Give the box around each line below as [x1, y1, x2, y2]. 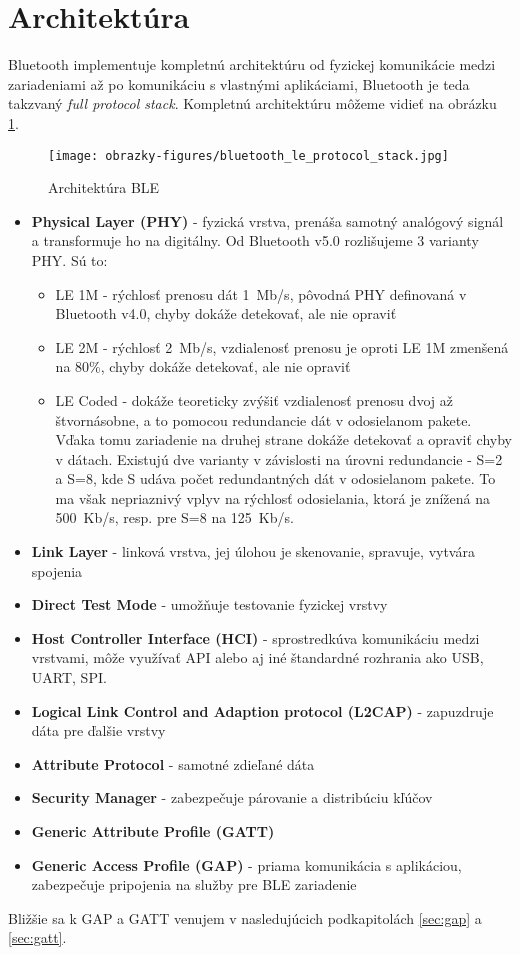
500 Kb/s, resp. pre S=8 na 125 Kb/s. [55, 507, 294, 528]
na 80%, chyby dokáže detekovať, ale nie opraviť [55, 356, 351, 377]
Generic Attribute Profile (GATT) [31, 821, 275, 841]
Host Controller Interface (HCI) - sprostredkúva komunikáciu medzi [31, 627, 480, 648]
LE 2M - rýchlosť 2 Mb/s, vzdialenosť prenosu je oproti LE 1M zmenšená [55, 336, 509, 357]
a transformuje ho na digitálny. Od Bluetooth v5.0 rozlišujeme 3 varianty [31, 230, 479, 251]
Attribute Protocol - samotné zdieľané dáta [31, 753, 315, 774]
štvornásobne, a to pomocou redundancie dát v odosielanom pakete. [55, 409, 472, 430]
